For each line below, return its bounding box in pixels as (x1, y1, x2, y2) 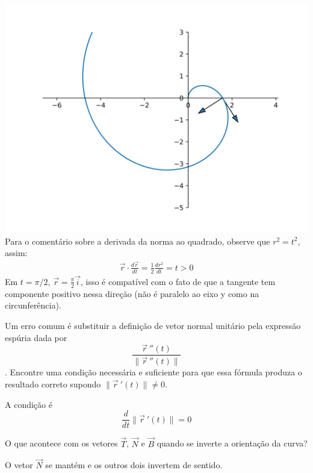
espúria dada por (5, 331, 67, 343)
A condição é (5, 398, 52, 410)
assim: (5, 246, 28, 259)
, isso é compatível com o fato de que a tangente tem (80, 275, 276, 287)
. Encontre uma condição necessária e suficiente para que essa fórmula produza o (5, 366, 302, 378)
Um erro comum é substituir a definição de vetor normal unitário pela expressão (5, 319, 301, 331)
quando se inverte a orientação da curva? (156, 437, 308, 450)
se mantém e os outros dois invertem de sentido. (45, 459, 223, 471)
